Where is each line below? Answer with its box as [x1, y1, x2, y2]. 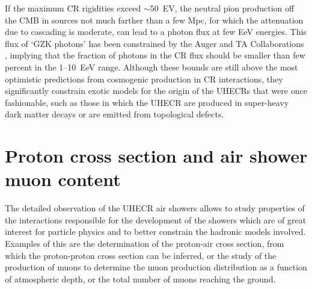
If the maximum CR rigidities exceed [5, 2, 141, 14]
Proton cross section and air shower [5, 143, 308, 168]
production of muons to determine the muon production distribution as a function [5, 261, 307, 273]
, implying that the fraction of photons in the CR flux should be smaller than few [5, 49, 305, 61]
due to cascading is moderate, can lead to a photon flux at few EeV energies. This [5, 25, 307, 38]
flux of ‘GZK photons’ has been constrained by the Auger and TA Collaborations [5, 37, 304, 49]
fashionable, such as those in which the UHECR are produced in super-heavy [5, 96, 289, 108]
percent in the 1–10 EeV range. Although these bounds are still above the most [5, 60, 298, 73]
